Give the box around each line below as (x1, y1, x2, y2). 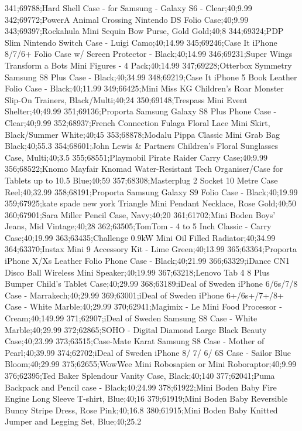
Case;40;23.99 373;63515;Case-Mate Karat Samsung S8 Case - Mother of (5, 335, 265, 347)
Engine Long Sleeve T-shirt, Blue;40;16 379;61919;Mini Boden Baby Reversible (5, 392, 288, 405)
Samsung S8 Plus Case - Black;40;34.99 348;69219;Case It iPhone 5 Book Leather (5, 70, 297, 83)
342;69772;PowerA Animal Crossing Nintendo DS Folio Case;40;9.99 (5, 13, 249, 25)
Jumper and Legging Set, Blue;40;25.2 (5, 415, 142, 427)
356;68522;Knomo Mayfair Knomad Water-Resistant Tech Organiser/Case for (5, 162, 283, 175)
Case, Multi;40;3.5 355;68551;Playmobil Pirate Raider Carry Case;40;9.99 (5, 151, 267, 163)
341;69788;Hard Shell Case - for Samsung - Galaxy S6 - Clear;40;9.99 (5, 2, 252, 13)
